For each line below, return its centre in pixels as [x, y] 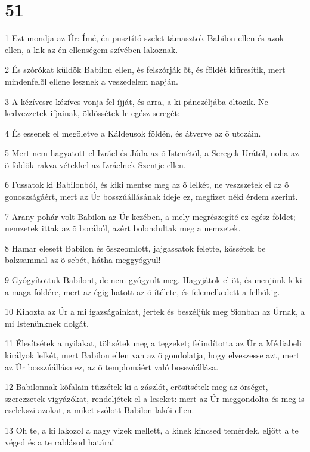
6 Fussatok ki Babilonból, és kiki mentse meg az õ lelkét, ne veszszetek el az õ [147, 185]
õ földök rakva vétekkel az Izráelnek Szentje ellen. [95, 164]
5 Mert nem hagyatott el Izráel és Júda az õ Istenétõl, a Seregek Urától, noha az [152, 153]
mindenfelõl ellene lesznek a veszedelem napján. [92, 81]
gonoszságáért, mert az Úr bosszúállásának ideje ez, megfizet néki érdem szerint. [151, 196]
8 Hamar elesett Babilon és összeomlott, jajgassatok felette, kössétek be [135, 248]
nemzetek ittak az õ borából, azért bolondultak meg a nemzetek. [123, 228]
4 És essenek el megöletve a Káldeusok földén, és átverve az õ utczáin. [133, 133]
